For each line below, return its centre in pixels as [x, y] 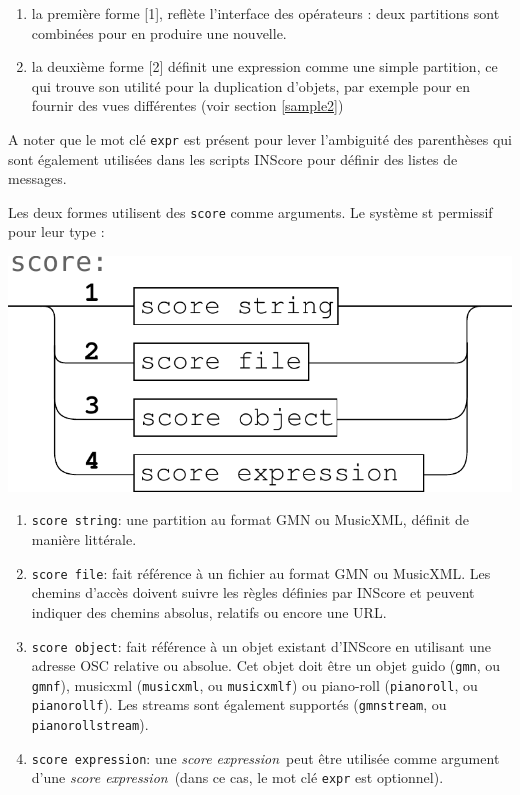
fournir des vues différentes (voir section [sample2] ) [187, 105]
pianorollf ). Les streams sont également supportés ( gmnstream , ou [239, 704]
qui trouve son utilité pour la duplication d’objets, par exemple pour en [251, 85]
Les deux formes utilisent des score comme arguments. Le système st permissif [250, 211]
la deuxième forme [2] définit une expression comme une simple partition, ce [264, 66]
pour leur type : [56, 231]
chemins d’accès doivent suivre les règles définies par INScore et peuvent [253, 592]
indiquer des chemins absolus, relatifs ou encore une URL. [209, 611]
